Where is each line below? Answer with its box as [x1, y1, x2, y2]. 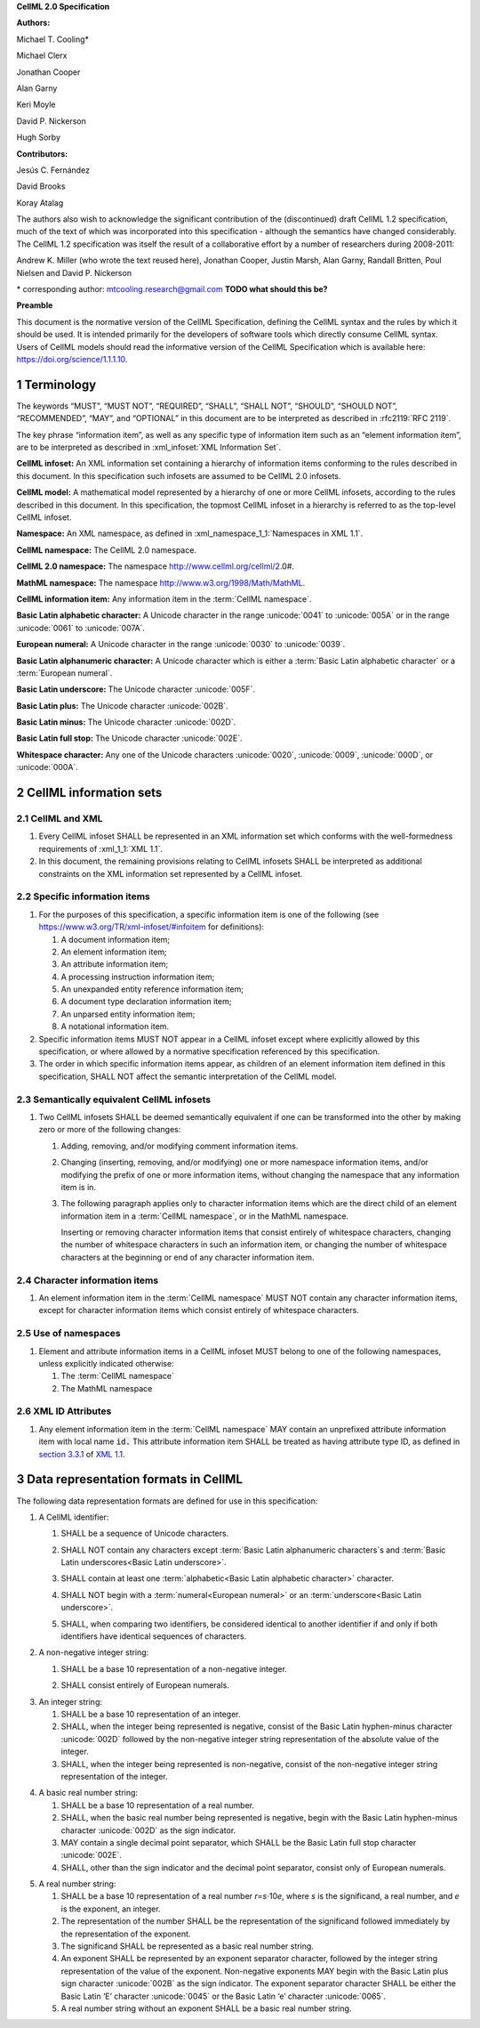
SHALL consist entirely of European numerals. [60, 1680, 230, 1691]
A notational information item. [60, 1021, 169, 1032]
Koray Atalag [16, 197, 64, 208]
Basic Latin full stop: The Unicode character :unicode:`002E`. [16, 733, 244, 743]
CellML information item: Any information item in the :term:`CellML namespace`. [16, 593, 312, 604]
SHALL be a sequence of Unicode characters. [60, 1528, 229, 1539]
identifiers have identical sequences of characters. [60, 1631, 247, 1642]
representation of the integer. [60, 1771, 168, 1781]
